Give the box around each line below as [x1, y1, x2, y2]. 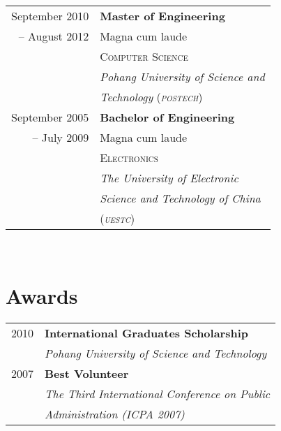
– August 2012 [18, 28, 89, 44]
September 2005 [11, 109, 89, 125]
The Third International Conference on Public [45, 385, 271, 402]
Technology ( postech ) [100, 89, 203, 105]
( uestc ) [100, 210, 135, 226]
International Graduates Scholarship [45, 324, 249, 341]
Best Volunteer [45, 365, 129, 381]
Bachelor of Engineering [100, 109, 235, 125]
